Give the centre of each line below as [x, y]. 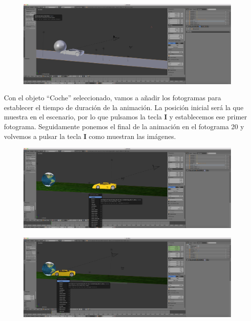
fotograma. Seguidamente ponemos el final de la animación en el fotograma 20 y [124, 126]
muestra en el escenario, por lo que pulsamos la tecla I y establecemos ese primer [125, 117]
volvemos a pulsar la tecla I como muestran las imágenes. [90, 136]
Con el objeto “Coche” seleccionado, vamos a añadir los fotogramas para [113, 98]
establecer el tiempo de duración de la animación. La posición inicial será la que [124, 107]
